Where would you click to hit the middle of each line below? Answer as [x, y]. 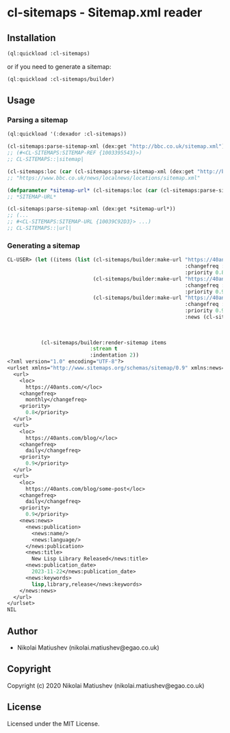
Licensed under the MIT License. [53, 723]
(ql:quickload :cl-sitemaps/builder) [61, 79]
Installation [31, 38]
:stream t [104, 349]
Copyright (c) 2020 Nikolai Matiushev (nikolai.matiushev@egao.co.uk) [106, 685]
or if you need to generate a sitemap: [59, 66]
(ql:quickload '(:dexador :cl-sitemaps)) [67, 134]
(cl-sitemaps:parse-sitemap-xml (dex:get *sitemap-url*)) [91, 209]
